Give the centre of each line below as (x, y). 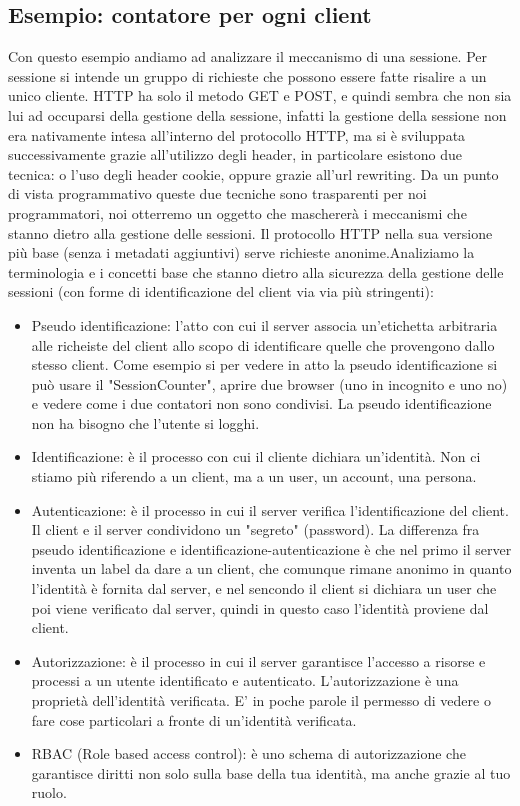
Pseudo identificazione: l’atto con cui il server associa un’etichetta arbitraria (264, 324)
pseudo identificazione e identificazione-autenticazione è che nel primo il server (271, 548)
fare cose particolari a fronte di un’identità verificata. (194, 719)
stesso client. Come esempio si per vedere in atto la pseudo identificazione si (264, 364)
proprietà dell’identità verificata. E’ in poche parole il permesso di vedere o (261, 700)
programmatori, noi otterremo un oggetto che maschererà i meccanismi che (237, 212)
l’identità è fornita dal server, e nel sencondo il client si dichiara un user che (264, 588)
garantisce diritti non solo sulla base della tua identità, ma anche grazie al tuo (271, 772)
